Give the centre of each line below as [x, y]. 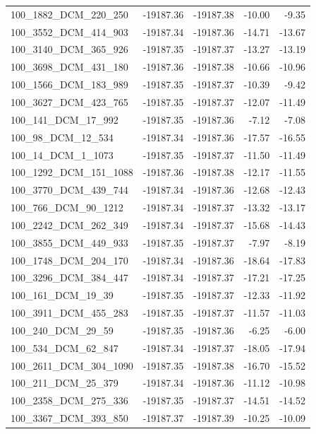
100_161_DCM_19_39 [62, 295]
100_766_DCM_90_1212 [67, 207]
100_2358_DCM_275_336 [69, 400]
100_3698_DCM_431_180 [69, 67]
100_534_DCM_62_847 [65, 347]
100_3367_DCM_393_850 [69, 418]
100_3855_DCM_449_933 [69, 242]
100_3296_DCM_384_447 [69, 277]
